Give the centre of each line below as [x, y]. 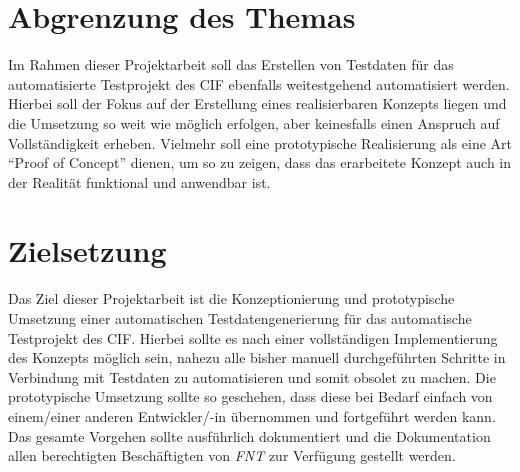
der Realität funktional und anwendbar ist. [139, 181]
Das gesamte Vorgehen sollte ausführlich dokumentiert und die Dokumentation [249, 435]
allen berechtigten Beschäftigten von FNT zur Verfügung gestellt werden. [232, 455]
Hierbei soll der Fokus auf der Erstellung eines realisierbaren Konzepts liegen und [257, 103]
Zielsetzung [87, 250]
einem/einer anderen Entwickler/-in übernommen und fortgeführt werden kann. [252, 415]
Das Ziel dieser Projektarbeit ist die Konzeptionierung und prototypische [231, 298]
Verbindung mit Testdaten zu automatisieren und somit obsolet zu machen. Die [252, 376]
